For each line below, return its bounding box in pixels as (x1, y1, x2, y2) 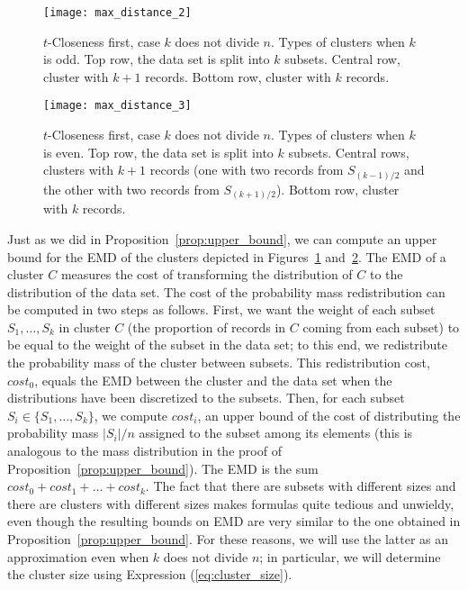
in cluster (58, 317, 111, 336)
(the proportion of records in (127, 317, 286, 336)
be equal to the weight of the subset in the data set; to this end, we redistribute (7, 335, 447, 354)
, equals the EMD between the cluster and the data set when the (34, 370, 392, 389)
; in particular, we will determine (259, 547, 441, 566)
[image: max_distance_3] (43, 99, 192, 113)
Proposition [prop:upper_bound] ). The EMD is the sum (7, 458, 319, 477)
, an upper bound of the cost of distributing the (197, 405, 461, 424)
